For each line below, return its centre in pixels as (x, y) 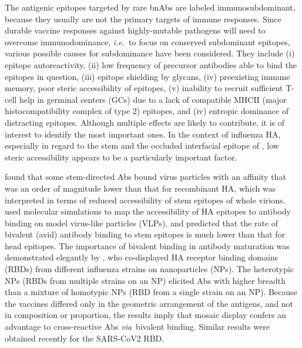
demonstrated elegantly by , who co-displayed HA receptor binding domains (142, 257)
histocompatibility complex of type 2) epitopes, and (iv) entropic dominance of (147, 111)
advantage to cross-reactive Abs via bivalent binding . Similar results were (137, 327)
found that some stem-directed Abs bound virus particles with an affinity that (145, 177)
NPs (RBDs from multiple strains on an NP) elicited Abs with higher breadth (145, 280)
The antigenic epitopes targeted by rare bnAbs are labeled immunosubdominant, (150, 7)
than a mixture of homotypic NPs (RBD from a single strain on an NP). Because (151, 292)
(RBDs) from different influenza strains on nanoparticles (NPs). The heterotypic (150, 269)
